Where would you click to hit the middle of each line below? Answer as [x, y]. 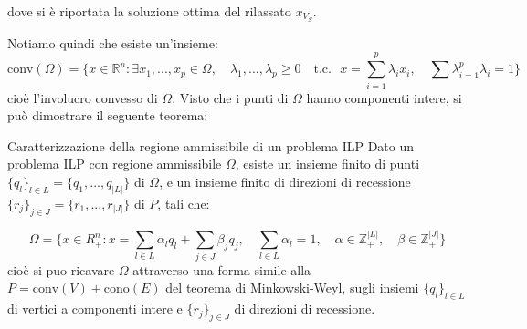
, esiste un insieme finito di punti [327, 164]
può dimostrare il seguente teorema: [108, 115]
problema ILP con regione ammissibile [115, 164]
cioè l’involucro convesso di [83, 97]
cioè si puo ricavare [61, 269]
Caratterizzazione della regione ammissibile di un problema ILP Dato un [211, 145]
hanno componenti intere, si [384, 97]
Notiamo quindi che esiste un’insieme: [113, 42]
